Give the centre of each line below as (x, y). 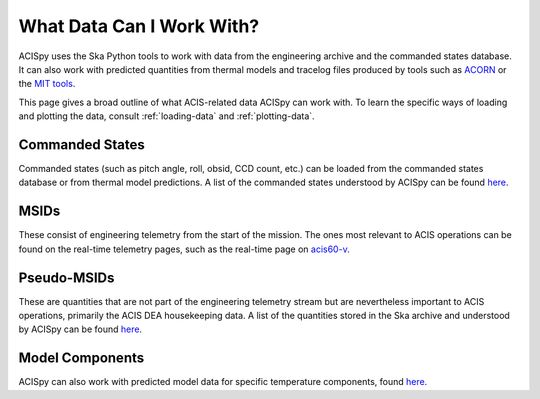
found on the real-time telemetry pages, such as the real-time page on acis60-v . (184, 249)
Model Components (81, 358)
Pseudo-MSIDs (66, 277)
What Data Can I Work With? (139, 26)
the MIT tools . (47, 84)
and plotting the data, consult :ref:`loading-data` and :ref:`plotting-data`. (166, 116)
